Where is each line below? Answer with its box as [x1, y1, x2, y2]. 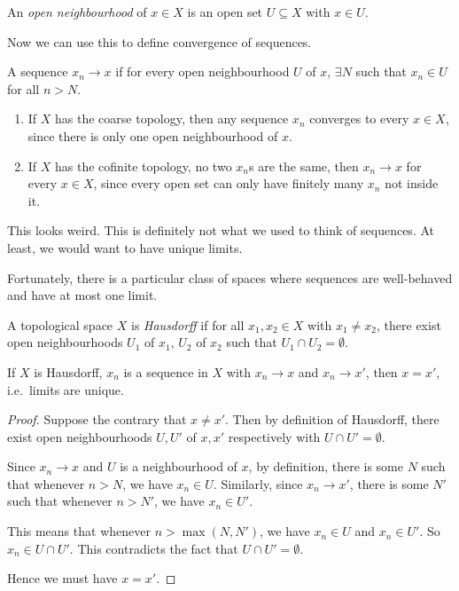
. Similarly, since [213, 474, 303, 492]
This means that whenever [7, 522, 151, 540]
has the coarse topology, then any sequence [55, 109, 289, 128]
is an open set [187, 3, 263, 20]
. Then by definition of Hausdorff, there [225, 410, 440, 429]
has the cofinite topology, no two [55, 156, 232, 175]
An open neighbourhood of [7, 3, 147, 20]
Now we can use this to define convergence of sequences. [7, 32, 312, 51]
